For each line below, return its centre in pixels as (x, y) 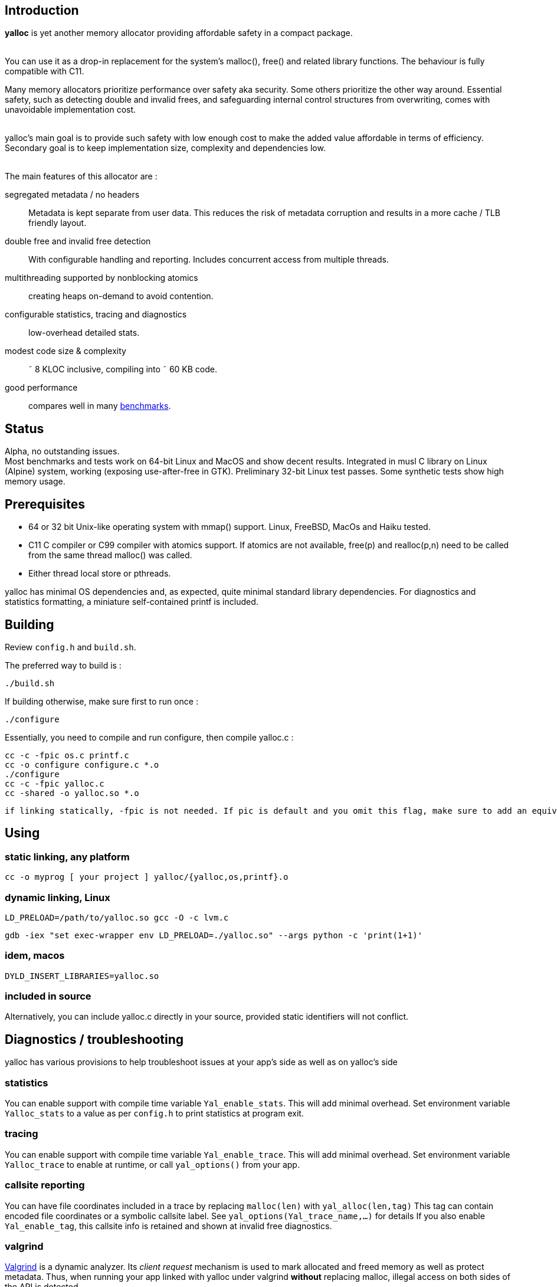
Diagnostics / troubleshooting (94, 1039)
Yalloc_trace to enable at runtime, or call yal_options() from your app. (152, 1164)
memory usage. (35, 482)
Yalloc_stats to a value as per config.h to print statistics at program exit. (154, 1114)
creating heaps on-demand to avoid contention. (121, 296)
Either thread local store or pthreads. (100, 574)
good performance (41, 388)
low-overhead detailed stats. (84, 333)
